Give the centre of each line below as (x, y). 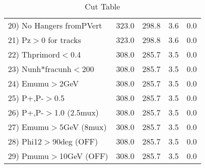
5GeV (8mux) (83, 127)
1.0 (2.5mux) (76, 112)
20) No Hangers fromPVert (55, 25)
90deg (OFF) (75, 141)
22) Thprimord (34, 54)
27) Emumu (29, 127)
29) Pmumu (29, 156)
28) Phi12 (25, 141)
